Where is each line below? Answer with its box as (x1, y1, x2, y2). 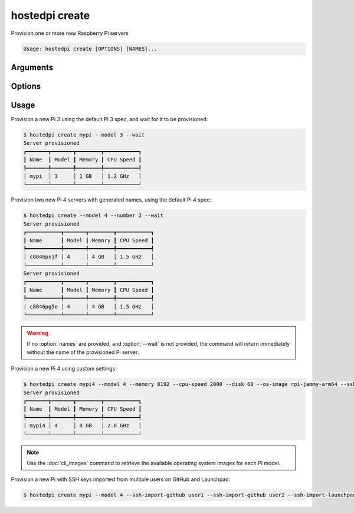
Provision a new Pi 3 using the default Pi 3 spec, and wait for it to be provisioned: (11, 116, 208, 123)
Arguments (11, 62, 54, 72)
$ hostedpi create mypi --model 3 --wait (23, 132, 145, 138)
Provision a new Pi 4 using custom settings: (11, 365, 117, 372)
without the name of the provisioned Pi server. (27, 349, 139, 356)
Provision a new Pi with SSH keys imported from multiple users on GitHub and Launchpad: (11, 476, 231, 483)
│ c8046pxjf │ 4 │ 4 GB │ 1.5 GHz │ (23, 254, 155, 260)
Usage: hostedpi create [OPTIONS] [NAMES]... (23, 45, 158, 52)
